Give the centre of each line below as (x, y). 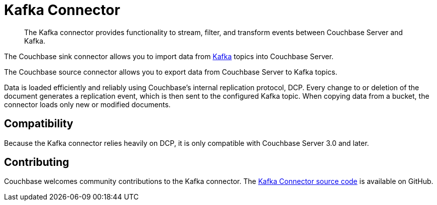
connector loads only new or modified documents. (87, 104)
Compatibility (39, 124)
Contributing (37, 162)
